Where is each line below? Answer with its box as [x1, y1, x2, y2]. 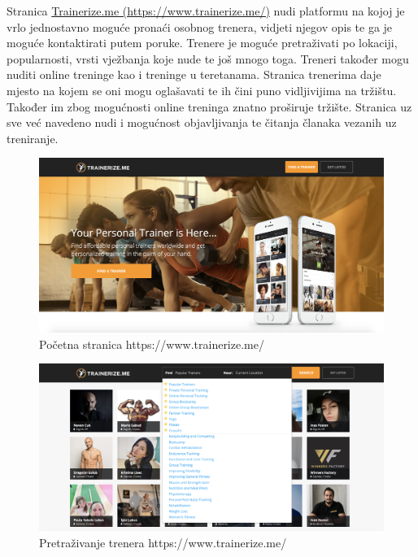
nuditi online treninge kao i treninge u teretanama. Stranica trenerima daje [7, 66, 381, 83]
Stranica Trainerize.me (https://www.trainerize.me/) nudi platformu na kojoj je [7, 2, 405, 19]
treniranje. [7, 129, 59, 146]
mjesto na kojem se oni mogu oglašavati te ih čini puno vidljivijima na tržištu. [7, 81, 397, 98]
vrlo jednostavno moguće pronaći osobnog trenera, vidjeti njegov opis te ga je [7, 18, 393, 35]
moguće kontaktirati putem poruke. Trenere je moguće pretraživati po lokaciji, [7, 34, 398, 51]
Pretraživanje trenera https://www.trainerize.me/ [39, 533, 287, 550]
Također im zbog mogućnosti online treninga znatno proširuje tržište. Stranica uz [7, 98, 412, 115]
